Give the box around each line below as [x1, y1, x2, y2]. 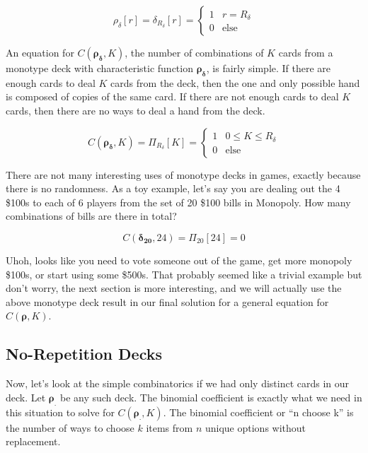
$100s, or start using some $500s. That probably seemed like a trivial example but [6, 266, 362, 281]
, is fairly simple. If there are [206, 61, 331, 75]
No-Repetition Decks [6, 343, 163, 365]
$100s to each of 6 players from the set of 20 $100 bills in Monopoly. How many [6, 194, 351, 209]
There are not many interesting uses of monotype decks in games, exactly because [6, 167, 361, 182]
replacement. [6, 434, 61, 449]
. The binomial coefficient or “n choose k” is [163, 404, 354, 419]
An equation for [6, 45, 74, 59]
